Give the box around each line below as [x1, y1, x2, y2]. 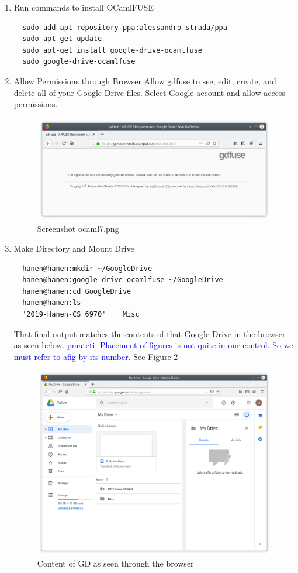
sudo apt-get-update [22, 35, 102, 43]
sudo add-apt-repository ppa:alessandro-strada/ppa [22, 23, 227, 32]
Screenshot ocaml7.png [37, 222, 119, 235]
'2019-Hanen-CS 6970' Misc [22, 310, 140, 318]
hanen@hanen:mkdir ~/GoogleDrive [22, 264, 153, 273]
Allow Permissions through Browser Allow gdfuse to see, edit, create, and [13, 74, 276, 87]
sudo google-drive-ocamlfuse [22, 57, 136, 66]
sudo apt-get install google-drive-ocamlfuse [22, 46, 202, 54]
